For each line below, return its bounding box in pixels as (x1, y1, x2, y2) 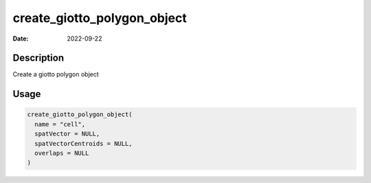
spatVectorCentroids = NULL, (34, 140, 133, 147)
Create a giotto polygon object (12, 70, 99, 78)
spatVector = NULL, (34, 130, 100, 138)
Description (12, 52, 65, 64)
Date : (12, 34, 29, 43)
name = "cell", (34, 120, 86, 128)
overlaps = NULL (34, 149, 89, 158)
